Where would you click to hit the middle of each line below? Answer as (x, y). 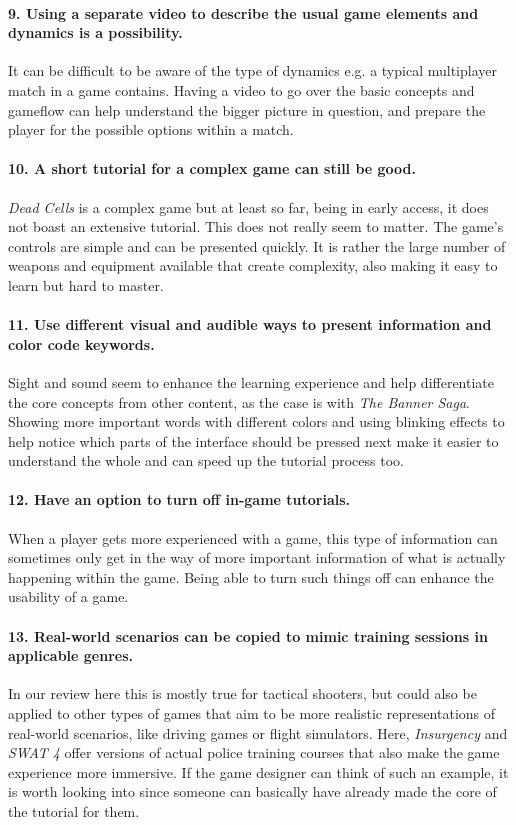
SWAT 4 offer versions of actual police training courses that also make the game (254, 752)
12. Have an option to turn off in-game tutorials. (179, 499)
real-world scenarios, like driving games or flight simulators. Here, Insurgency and (258, 732)
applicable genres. (70, 655)
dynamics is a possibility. (95, 32)
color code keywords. (81, 343)
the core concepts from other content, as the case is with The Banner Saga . (239, 401)
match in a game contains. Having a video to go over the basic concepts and (241, 89)
